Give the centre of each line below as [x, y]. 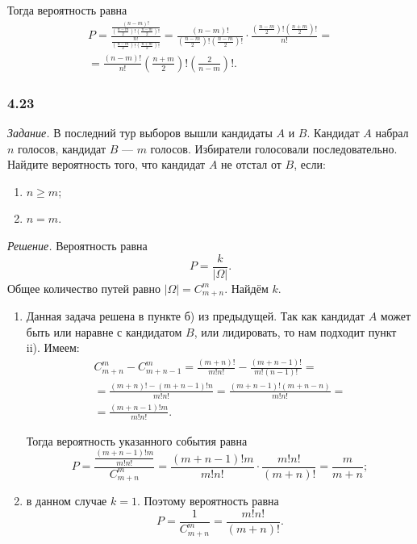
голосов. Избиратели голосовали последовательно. [274, 148]
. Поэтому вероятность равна [208, 501]
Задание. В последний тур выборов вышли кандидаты [140, 132]
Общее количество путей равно [84, 288]
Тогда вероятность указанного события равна [137, 440]
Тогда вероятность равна [67, 10]
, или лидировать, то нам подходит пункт [295, 331]
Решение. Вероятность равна [77, 245]
